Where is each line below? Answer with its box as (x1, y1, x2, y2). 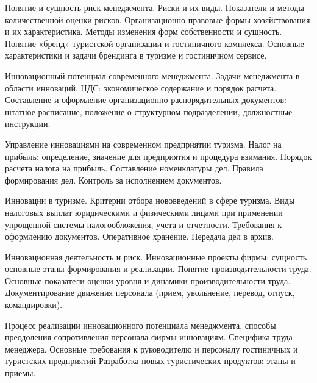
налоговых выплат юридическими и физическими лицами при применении (5, 206, 283, 218)
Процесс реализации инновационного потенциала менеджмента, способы (5, 318, 276, 331)
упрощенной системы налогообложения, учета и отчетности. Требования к (5, 218, 282, 231)
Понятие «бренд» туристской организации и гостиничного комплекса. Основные (5, 37, 304, 49)
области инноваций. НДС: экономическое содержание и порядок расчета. (5, 81, 277, 94)
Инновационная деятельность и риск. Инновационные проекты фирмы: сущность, (5, 250, 310, 263)
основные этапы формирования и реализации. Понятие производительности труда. (5, 262, 312, 275)
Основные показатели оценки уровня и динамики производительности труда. (5, 274, 291, 287)
